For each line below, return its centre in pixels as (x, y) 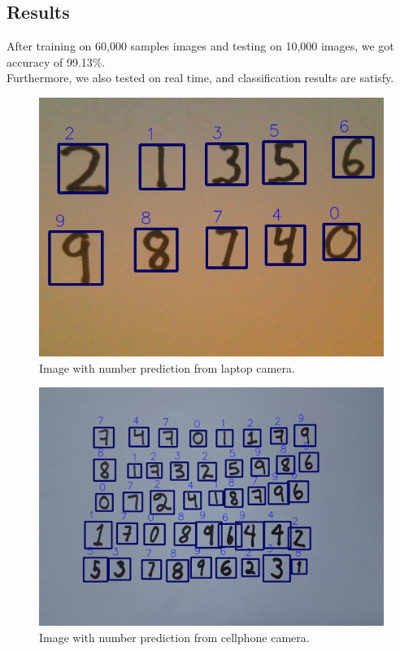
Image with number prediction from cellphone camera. (174, 637)
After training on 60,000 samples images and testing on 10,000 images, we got (200, 46)
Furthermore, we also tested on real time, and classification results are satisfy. (200, 78)
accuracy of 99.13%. (56, 61)
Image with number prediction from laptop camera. (167, 367)
